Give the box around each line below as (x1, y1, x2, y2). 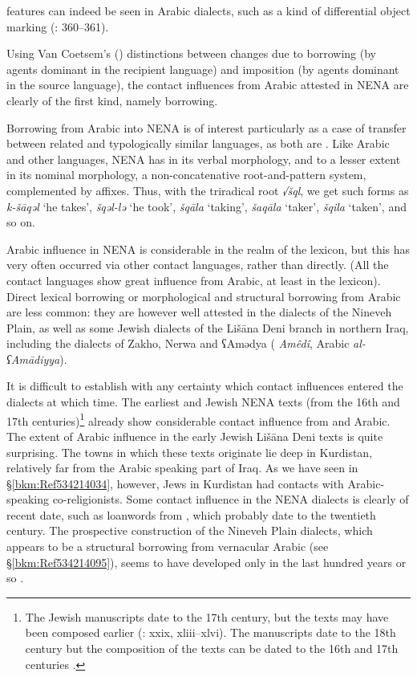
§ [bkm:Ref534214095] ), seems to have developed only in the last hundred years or (6, 553, 407, 570)
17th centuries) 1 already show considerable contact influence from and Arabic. (6, 410, 391, 429)
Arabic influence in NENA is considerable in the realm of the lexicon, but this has (6, 240, 411, 257)
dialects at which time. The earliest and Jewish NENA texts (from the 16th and (6, 394, 400, 410)
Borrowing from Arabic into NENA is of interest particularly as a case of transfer (6, 119, 407, 136)
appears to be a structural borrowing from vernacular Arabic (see (6, 538, 329, 555)
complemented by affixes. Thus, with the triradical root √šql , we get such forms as (6, 181, 409, 198)
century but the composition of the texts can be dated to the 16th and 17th (25, 640, 399, 657)
